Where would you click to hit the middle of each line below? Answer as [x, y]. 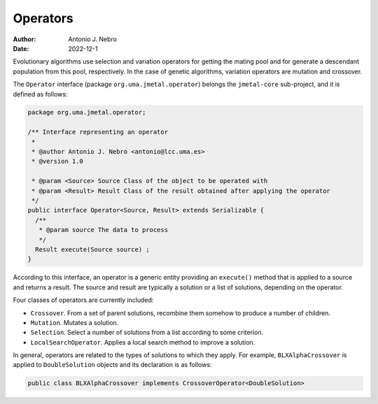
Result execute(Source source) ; [92, 249]
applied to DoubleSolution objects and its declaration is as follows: [112, 365]
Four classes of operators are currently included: [83, 300]
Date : [21, 48]
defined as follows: [40, 94]
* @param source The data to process [103, 230]
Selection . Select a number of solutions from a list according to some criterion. [147, 333]
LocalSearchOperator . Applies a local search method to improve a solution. [143, 342]
